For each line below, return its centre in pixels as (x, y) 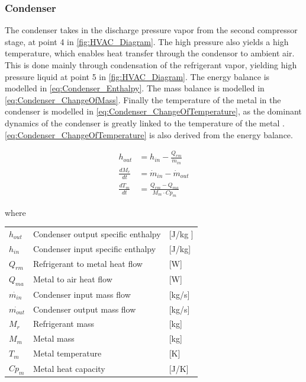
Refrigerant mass (64, 324)
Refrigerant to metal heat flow (88, 264)
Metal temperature (67, 353)
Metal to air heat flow (73, 279)
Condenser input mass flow (82, 294)
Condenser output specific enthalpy (97, 233)
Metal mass (54, 338)
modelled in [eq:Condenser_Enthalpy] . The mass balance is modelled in (135, 88)
